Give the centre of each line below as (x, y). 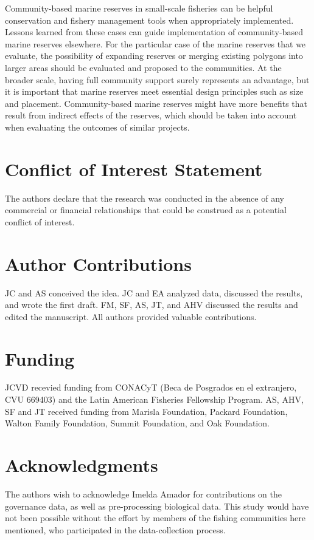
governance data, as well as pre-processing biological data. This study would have (157, 506)
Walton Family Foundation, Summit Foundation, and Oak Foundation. (137, 423)
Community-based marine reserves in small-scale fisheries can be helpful (139, 8)
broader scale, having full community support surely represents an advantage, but (157, 79)
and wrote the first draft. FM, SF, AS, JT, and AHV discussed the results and (152, 305)
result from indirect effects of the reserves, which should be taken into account (151, 115)
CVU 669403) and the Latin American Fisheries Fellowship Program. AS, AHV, (154, 399)
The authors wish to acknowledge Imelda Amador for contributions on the (143, 494)
